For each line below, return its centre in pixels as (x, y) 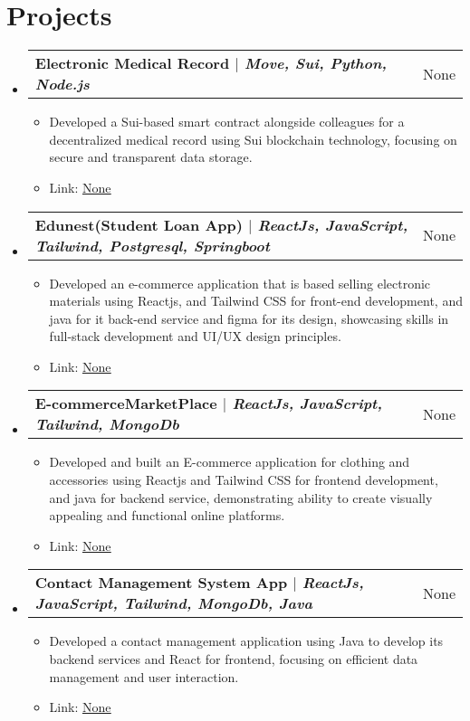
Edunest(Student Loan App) (139, 224)
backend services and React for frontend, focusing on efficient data (234, 659)
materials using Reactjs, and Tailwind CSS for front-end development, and (256, 301)
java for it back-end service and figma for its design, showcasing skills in (249, 318)
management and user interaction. (144, 676)
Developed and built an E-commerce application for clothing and (230, 462)
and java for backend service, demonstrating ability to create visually (241, 497)
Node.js (62, 84)
